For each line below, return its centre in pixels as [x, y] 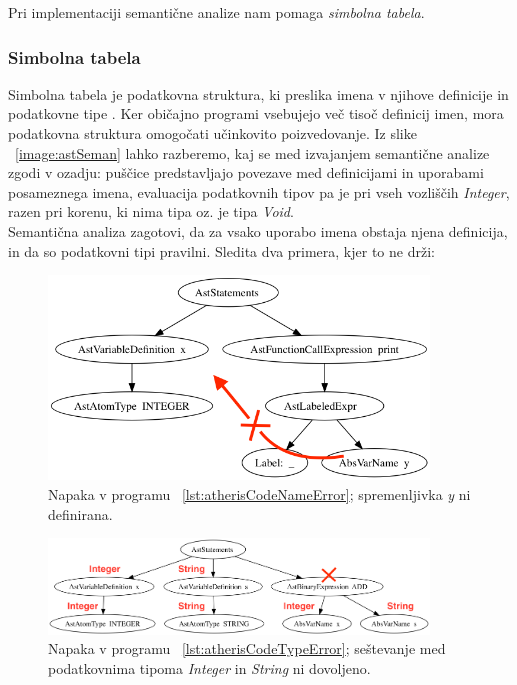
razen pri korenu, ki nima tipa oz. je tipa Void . [151, 211]
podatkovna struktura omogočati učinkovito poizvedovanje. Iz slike [212, 133]
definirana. [80, 513]
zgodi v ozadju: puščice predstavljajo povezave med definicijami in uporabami [246, 172]
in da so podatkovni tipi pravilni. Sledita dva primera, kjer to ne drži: [221, 250]
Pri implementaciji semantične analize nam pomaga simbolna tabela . [216, 12]
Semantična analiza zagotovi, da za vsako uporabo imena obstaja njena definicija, [258, 230]
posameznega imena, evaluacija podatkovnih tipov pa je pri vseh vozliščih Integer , [259, 191]
